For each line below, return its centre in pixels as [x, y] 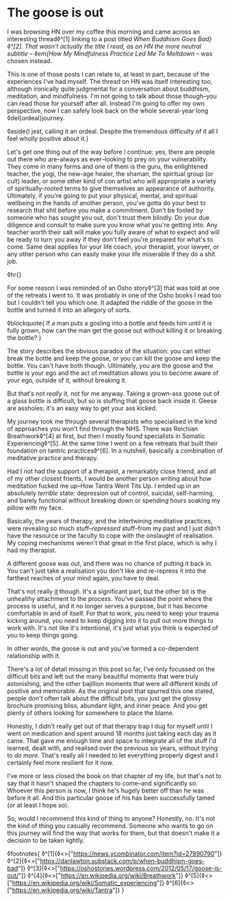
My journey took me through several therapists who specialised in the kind [112, 421]
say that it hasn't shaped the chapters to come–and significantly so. [102, 783]
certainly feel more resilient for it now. [61, 762]
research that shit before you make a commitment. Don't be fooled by [105, 210]
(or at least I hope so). [38, 805]
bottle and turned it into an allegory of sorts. [69, 310]
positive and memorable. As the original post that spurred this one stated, [111, 691]
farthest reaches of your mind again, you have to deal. [84, 578]
